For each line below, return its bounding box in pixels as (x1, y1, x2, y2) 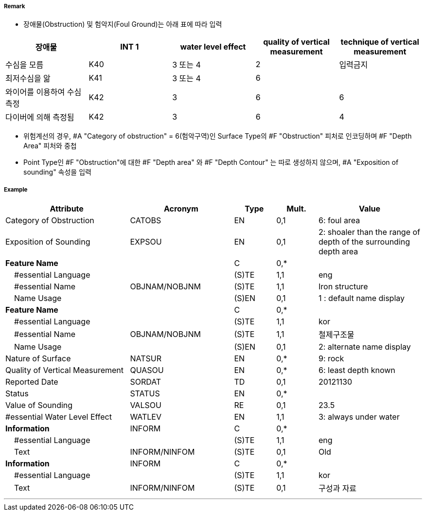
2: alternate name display (318, 342, 411, 352)
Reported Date (5, 377, 58, 387)
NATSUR (130, 354, 161, 364)
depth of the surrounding (318, 237, 410, 247)
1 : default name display (318, 293, 405, 303)
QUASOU (130, 365, 164, 375)
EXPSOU (130, 237, 162, 247)
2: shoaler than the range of (318, 227, 420, 237)
